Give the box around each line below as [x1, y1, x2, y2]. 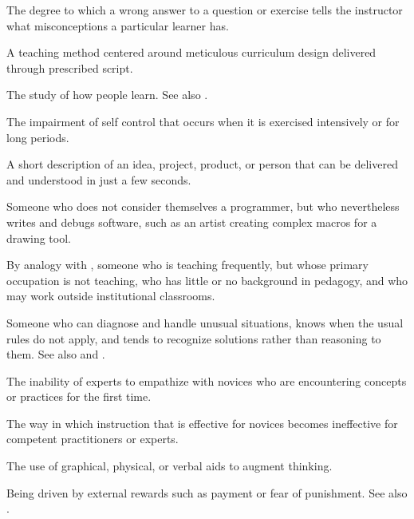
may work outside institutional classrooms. [6, 287, 215, 304]
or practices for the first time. [6, 388, 152, 405]
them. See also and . [6, 346, 105, 363]
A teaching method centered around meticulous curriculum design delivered [6, 44, 377, 61]
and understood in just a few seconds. [6, 171, 191, 188]
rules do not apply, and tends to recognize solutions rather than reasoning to [6, 330, 381, 347]
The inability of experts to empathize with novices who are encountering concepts [6, 372, 407, 389]
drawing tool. [6, 229, 71, 246]
